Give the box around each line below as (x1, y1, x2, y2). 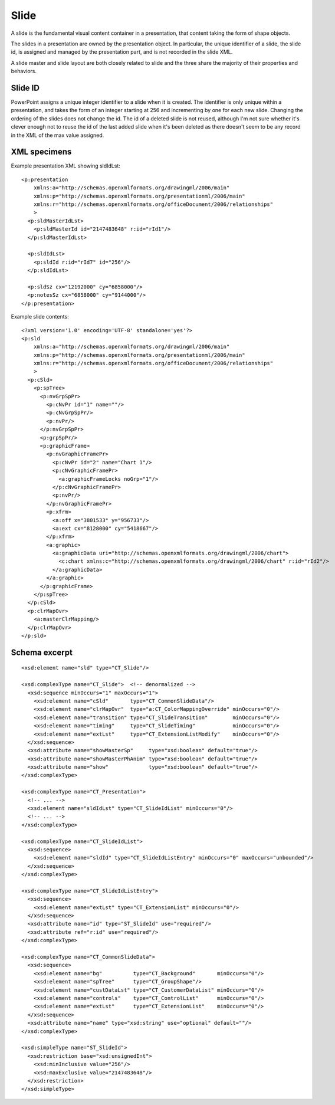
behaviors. (11, 68, 37, 75)
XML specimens (11, 147, 72, 157)
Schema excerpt (11, 647, 73, 657)
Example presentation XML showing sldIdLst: (11, 162, 121, 169)
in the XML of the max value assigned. (11, 132, 104, 139)
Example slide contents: (11, 313, 69, 320)
